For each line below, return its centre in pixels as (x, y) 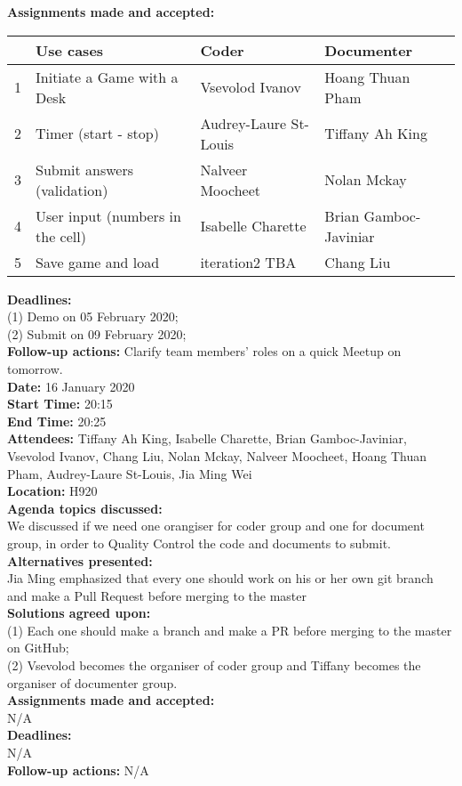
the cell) (61, 236)
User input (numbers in (108, 215)
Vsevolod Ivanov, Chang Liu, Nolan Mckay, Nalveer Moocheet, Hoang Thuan (217, 455)
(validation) (72, 190)
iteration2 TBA (248, 262)
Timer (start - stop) (97, 134)
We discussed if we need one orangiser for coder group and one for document (216, 526)
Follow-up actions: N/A (78, 770)
